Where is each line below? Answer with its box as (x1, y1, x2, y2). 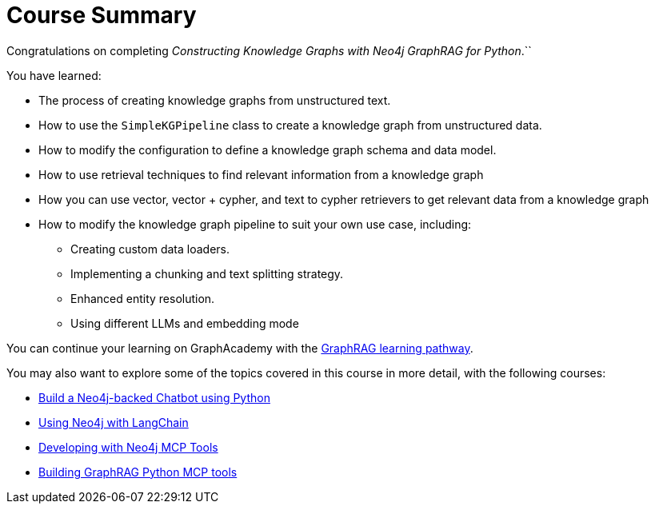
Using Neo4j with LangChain (38, 415, 189, 429)
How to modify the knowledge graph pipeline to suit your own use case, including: (38, 217, 472, 231)
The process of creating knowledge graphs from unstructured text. (38, 93, 391, 107)
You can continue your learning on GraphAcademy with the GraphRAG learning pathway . (6, 341, 473, 355)
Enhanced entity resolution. (70, 291, 215, 305)
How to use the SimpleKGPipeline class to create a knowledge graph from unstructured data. (38, 118, 542, 132)
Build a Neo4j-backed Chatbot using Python (38, 390, 270, 404)
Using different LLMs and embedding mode (70, 316, 299, 330)
